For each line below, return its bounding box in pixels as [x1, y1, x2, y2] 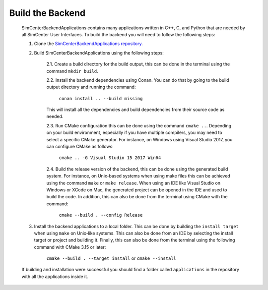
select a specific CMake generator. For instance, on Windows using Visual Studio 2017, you [46, 136, 233, 142]
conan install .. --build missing [59, 96, 143, 101]
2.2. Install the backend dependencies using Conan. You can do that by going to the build [46, 77, 229, 83]
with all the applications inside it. [21, 273, 89, 280]
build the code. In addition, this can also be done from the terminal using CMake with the [46, 194, 228, 200]
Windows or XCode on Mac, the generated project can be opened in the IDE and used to [46, 186, 228, 193]
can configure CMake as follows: [46, 144, 114, 150]
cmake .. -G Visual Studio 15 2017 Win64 [59, 155, 161, 161]
